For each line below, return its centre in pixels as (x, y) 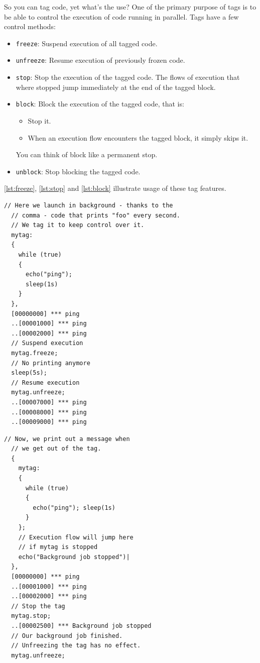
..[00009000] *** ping (49, 422)
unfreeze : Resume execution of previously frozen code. (100, 60)
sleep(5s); (29, 373)
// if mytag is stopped (58, 547)
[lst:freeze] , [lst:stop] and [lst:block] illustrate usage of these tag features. (115, 188)
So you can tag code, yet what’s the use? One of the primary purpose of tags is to (130, 7)
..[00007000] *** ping (49, 402)
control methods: (30, 26)
